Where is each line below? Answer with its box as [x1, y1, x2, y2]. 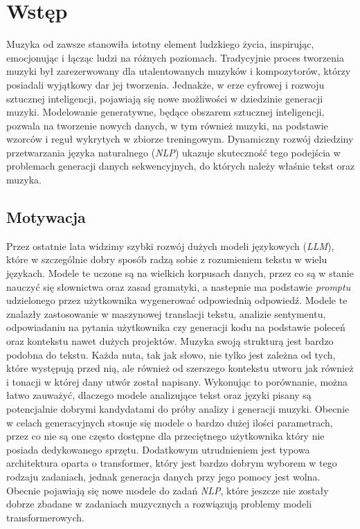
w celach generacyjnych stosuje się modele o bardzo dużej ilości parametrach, [6, 415, 333, 429]
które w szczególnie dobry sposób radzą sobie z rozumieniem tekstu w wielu [6, 252, 327, 267]
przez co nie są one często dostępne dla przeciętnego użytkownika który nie [6, 429, 325, 443]
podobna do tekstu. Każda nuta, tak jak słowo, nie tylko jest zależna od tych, [6, 347, 336, 361]
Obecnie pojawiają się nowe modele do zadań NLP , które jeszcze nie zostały [6, 483, 329, 497]
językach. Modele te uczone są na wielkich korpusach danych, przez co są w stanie [6, 266, 354, 280]
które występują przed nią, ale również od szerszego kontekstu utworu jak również [6, 361, 354, 375]
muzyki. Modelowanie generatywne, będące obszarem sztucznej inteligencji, [6, 105, 325, 119]
